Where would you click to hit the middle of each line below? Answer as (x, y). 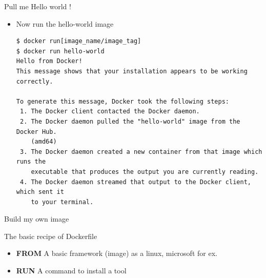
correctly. (35, 81)
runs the (31, 162)
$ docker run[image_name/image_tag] (79, 41)
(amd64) (44, 142)
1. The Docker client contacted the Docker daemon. (110, 112)
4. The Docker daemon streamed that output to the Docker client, (135, 182)
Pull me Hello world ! (38, 6)
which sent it (40, 192)
